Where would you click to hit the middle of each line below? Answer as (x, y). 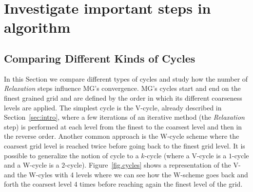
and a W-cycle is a (32, 165)
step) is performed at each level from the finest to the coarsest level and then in (123, 126)
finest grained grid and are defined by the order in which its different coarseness (123, 97)
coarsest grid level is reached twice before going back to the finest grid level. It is (125, 145)
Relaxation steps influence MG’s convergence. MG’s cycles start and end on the (122, 88)
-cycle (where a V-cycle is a (185, 155)
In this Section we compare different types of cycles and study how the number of (126, 78)
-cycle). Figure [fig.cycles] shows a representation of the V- (153, 165)
